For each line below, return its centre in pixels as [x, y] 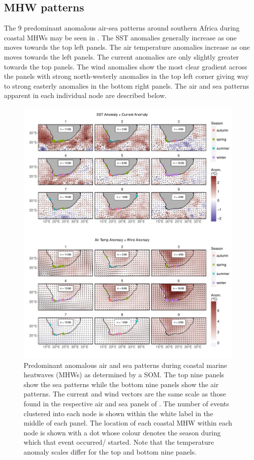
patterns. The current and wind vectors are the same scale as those [125, 394]
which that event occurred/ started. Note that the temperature [119, 442]
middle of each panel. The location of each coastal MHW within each [128, 423]
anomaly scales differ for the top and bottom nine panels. [110, 451]
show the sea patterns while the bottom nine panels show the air [121, 384]
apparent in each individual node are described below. [85, 95]
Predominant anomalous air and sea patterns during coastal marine [126, 365]
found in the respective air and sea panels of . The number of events [127, 403]
